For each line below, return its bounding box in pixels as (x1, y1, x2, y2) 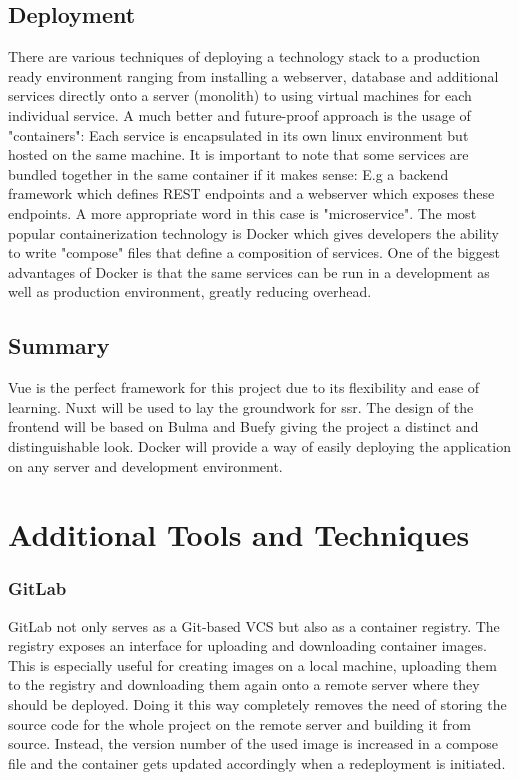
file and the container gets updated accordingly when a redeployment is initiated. (8, 752, 506, 773)
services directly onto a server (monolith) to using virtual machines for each (8, 85, 472, 106)
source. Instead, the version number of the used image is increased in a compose (8, 733, 498, 754)
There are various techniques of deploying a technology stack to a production (8, 46, 481, 67)
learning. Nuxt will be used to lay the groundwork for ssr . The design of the (8, 396, 474, 417)
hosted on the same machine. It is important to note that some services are (8, 144, 469, 165)
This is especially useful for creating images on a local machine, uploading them (8, 654, 497, 675)
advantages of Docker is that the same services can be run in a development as (8, 261, 490, 282)
